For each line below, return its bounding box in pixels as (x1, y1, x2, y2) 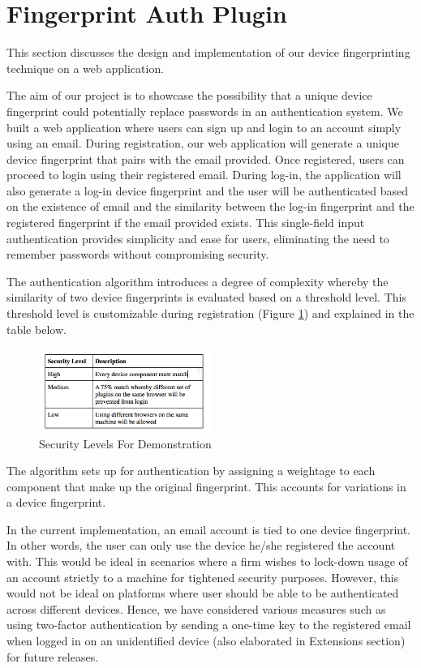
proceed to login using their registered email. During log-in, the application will (6, 166, 402, 183)
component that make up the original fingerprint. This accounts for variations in (6, 477, 406, 495)
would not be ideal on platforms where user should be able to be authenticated (6, 584, 399, 602)
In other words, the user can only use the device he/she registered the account (6, 537, 396, 554)
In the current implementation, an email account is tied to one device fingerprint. (6, 520, 411, 537)
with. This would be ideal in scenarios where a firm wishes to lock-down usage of (6, 553, 408, 570)
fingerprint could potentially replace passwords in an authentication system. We (6, 102, 403, 119)
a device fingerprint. (6, 494, 106, 511)
